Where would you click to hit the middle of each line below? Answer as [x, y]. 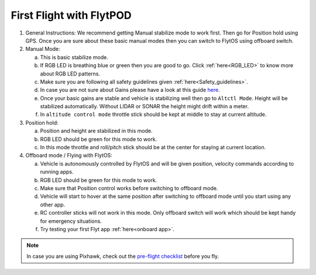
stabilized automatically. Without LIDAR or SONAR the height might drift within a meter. [144, 106]
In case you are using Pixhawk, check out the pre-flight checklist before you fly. [123, 256]
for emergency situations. [71, 221]
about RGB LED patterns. [70, 74]
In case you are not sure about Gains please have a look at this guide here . [130, 90]
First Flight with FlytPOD [71, 15]
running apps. [57, 172]
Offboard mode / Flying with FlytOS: [69, 156]
